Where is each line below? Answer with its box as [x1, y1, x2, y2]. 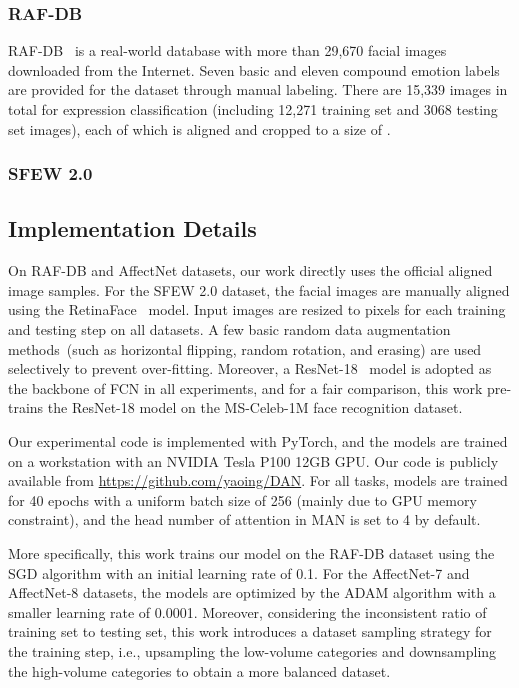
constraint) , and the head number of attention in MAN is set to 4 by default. [8, 509, 481, 530]
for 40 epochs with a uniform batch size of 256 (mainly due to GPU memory [8, 489, 477, 510]
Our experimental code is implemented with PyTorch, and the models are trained [8, 430, 508, 451]
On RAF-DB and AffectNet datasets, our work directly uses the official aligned [8, 260, 493, 281]
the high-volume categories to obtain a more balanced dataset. [8, 660, 391, 681]
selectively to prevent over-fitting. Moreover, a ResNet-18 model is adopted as [8, 358, 492, 379]
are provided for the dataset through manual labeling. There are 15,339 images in [8, 79, 508, 100]
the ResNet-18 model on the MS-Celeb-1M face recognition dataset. [47, 397, 463, 418]
